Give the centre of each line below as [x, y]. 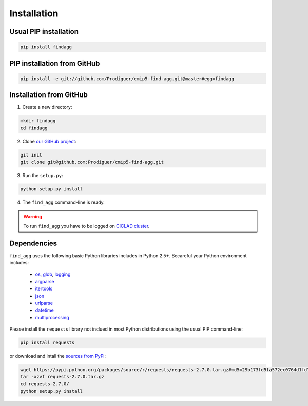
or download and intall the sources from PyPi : [58, 356]
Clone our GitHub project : [50, 141]
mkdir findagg [38, 121]
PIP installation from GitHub [55, 63]
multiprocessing [52, 317]
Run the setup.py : [43, 175]
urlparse [44, 303]
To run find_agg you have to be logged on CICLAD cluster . [86, 226]
